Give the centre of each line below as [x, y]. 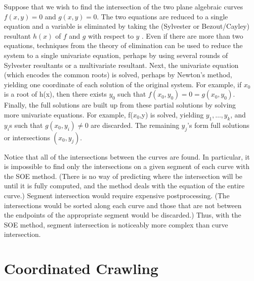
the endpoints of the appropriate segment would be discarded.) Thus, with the [123, 215]
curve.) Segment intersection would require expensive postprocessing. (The [117, 195]
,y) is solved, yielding [171, 114]
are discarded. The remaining [135, 125]
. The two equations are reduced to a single [162, 16]
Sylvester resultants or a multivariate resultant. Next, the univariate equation [121, 65]
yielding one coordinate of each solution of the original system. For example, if [123, 84]
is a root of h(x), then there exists [55, 94]
